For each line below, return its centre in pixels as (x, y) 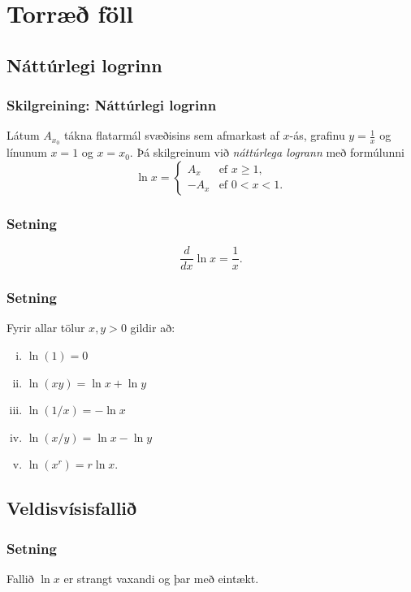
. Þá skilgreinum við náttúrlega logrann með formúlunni (267, 152)
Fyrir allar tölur (46, 328)
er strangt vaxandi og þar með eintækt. (161, 578)
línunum (27, 152)
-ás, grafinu (317, 135)
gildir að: (153, 328)
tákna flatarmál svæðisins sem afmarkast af (171, 135)
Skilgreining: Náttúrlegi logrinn (112, 105)
